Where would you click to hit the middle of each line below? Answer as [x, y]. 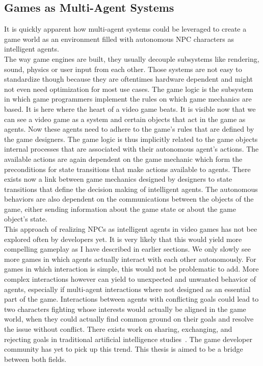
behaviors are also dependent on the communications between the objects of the [129, 199]
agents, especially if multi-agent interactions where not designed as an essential [127, 289]
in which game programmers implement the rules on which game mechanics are [128, 99]
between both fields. [35, 359]
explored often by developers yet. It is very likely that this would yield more [123, 239]
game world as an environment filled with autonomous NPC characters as [119, 39]
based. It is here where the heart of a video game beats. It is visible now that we [130, 108]
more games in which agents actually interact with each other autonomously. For [130, 259]
